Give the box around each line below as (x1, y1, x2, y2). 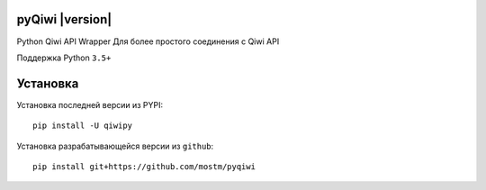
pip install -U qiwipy (32, 121, 133, 131)
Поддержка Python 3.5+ (16, 52, 112, 63)
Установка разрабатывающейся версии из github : (16, 140, 214, 151)
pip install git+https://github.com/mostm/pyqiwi (32, 161, 256, 171)
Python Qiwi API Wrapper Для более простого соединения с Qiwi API (16, 36, 280, 47)
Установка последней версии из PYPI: (16, 99, 164, 110)
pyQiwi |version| (16, 12, 112, 27)
